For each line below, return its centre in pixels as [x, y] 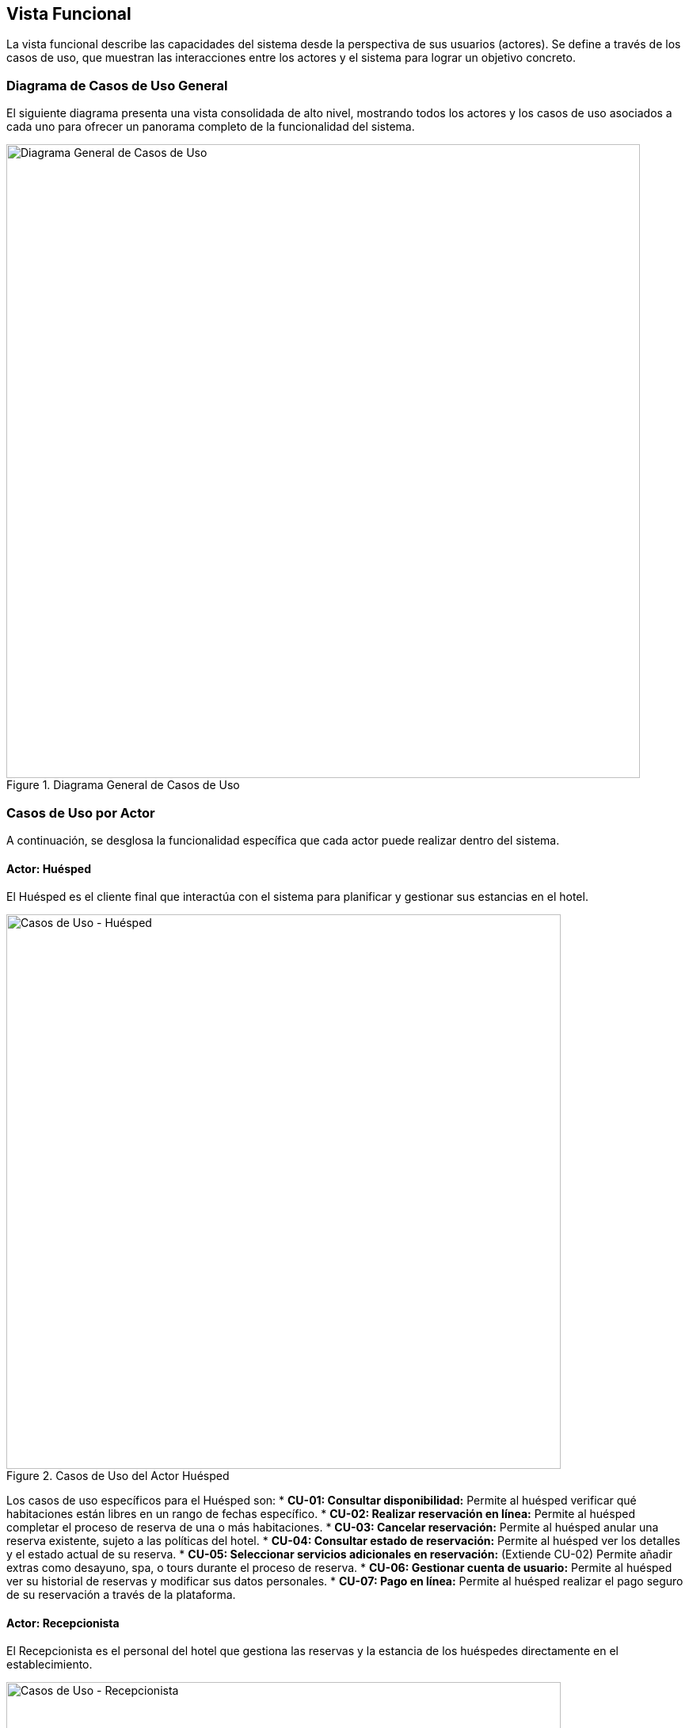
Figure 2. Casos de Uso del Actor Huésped [118, 1476]
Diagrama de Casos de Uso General [117, 85]
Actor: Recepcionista [63, 1623]
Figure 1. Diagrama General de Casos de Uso [123, 785]
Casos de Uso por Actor [81, 813]
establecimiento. [49, 1665]
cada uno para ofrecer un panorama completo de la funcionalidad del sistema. [211, 127]
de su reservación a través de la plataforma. [121, 1595]
